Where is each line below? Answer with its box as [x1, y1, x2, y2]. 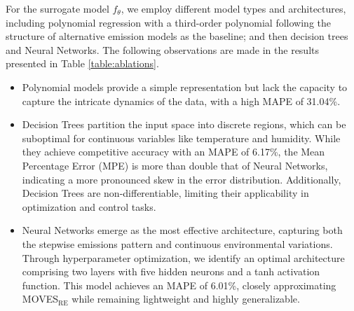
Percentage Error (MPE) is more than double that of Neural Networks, [22, 158, 328, 172]
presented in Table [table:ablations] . [6, 56, 159, 71]
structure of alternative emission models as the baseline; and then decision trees [6, 29, 348, 43]
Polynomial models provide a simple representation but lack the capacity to [22, 79, 348, 94]
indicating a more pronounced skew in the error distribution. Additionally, [22, 172, 341, 186]
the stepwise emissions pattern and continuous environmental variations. [22, 236, 333, 251]
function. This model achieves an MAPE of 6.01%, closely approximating [22, 277, 336, 292]
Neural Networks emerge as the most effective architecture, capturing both [22, 223, 343, 237]
